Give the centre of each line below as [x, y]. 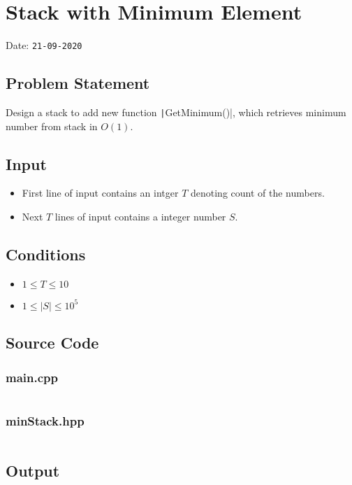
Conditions [46, 254]
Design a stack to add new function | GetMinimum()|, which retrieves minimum [176, 112]
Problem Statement [78, 83]
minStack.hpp [45, 420]
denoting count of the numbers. [257, 193]
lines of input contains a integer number [140, 217]
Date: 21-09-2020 [44, 45]
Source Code [52, 343]
